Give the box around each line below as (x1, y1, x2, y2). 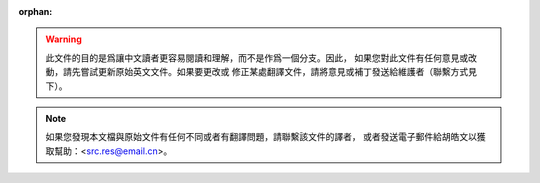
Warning (45, 33, 82, 45)
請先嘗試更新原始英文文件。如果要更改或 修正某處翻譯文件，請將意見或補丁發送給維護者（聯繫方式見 (62, 66, 477, 78)
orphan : (18, 6, 53, 17)
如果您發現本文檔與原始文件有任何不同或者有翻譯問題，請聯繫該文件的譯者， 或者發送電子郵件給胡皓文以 (45, 131, 477, 143)
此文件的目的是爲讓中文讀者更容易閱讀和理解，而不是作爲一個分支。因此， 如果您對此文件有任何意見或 (45, 51, 469, 64)
